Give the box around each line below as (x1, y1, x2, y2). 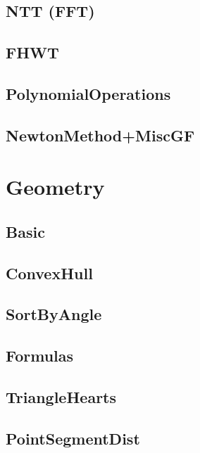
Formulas (6, 345, 74, 366)
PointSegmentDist (6, 427, 140, 449)
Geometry (6, 172, 105, 201)
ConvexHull (6, 262, 93, 283)
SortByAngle (6, 303, 102, 325)
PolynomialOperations (6, 82, 171, 104)
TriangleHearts (6, 386, 117, 408)
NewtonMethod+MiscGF (6, 124, 195, 146)
